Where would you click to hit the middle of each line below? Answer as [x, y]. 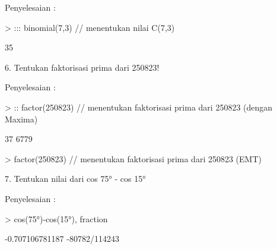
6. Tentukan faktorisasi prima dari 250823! [82, 67]
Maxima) [21, 119]
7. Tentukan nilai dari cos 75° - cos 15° [75, 179]
